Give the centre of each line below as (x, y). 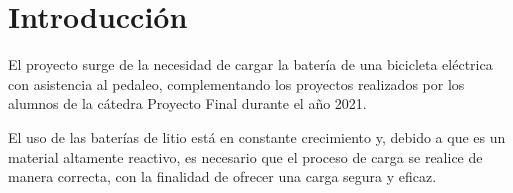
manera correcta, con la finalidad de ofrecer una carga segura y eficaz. (222, 176)
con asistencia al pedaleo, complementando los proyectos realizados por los (236, 83)
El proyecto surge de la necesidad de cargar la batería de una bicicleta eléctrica (250, 64)
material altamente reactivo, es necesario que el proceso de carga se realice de (245, 156)
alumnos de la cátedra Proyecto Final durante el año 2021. (187, 103)
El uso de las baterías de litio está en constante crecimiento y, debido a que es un (257, 136)
